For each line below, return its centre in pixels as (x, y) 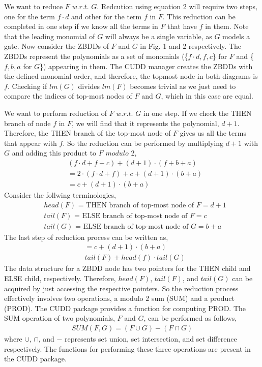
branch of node (27, 123)
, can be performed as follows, (190, 318)
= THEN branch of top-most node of (136, 205)
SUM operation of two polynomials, (60, 318)
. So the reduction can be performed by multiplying (143, 143)
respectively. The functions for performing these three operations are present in (127, 348)
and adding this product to (54, 153)
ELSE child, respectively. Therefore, (60, 278)
